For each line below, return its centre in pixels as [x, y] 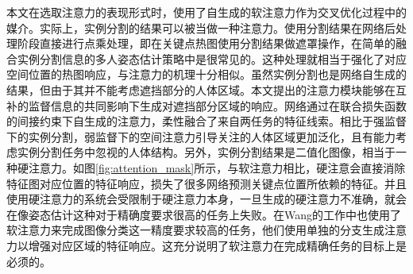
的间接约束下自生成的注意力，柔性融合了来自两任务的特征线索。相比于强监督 [206, 121]
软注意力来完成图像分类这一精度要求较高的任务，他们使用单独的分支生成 [195, 230]
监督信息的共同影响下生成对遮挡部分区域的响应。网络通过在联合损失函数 [217, 105]
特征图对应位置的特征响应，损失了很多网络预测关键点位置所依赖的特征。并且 [206, 183]
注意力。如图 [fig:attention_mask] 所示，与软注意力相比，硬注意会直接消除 [217, 167]
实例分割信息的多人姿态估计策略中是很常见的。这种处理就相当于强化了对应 [212, 58]
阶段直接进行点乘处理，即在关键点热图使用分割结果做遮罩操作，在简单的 [206, 43]
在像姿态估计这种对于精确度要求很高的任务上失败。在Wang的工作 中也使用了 [204, 214]
